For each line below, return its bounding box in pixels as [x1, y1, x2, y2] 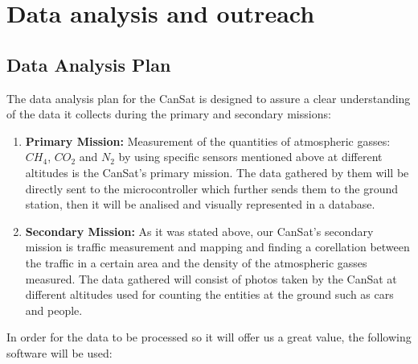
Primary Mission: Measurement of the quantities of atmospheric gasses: [25, 132, 391, 149]
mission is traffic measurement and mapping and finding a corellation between [25, 238, 410, 255]
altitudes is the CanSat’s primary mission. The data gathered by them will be [25, 163, 409, 180]
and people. [25, 301, 83, 318]
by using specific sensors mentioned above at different [118, 148, 383, 165]
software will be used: [6, 344, 113, 361]
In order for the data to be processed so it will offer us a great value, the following [6, 329, 412, 345]
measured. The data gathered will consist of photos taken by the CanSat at [25, 270, 397, 287]
